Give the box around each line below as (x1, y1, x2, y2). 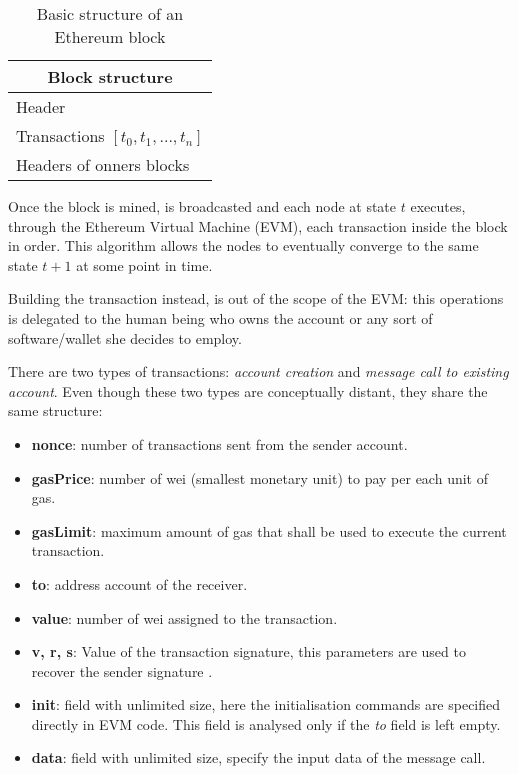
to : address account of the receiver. (31, 573, 248, 594)
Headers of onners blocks (16, 153, 190, 176)
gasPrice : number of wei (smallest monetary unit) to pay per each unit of (31, 467, 488, 488)
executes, (410, 196, 466, 216)
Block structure (47, 65, 173, 88)
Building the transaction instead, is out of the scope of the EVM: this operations (8, 288, 504, 309)
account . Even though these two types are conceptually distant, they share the (8, 380, 488, 401)
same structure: (8, 400, 103, 421)
